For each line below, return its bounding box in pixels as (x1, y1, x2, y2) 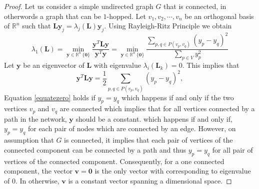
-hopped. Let (106, 10, 146, 21)
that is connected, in (163, 1, 226, 11)
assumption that (4, 135, 54, 145)
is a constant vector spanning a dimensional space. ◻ (68, 175, 232, 186)
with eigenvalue (93, 60, 141, 70)
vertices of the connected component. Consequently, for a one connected (4, 156, 224, 166)
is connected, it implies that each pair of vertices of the (64, 135, 233, 145)
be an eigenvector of (23, 60, 84, 70)
